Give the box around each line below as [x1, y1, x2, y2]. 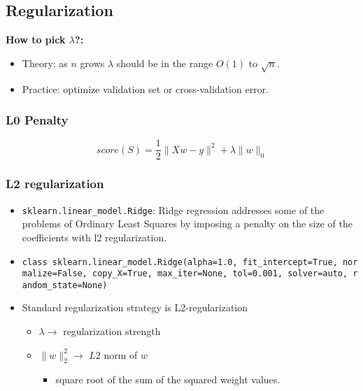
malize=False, [22, 269, 87, 279]
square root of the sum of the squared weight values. [55, 372, 280, 387]
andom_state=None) [22, 280, 108, 290]
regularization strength [63, 324, 161, 339]
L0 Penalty [6, 111, 69, 129]
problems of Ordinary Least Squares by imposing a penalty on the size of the [22, 216, 353, 231]
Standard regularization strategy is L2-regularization [22, 300, 248, 315]
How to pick [6, 32, 66, 47]
